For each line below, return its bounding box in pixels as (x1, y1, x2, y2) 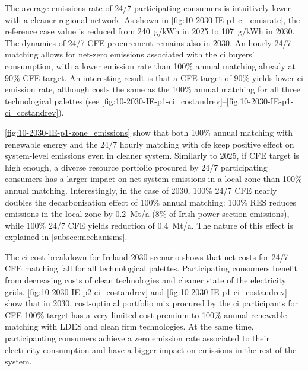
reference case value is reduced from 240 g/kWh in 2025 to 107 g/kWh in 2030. (5, 25, 295, 37)
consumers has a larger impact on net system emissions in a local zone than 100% (5, 172, 302, 185)
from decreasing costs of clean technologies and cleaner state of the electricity (5, 274, 287, 286)
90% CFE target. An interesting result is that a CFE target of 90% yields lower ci (5, 71, 303, 84)
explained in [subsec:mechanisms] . (5, 231, 128, 243)
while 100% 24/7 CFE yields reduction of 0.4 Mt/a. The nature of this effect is (5, 219, 294, 231)
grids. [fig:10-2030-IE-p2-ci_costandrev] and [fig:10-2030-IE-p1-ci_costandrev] (5, 285, 288, 298)
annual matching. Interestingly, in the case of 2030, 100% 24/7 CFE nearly (5, 184, 277, 196)
